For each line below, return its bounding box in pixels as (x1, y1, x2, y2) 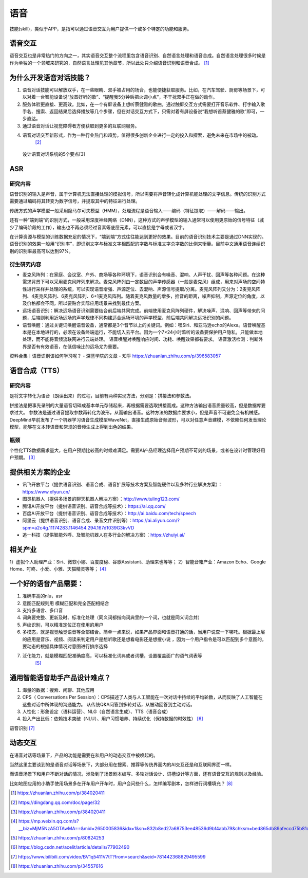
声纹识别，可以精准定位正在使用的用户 (22, 621, 104, 628)
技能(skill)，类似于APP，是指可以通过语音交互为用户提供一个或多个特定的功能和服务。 (9, 26, 192, 32)
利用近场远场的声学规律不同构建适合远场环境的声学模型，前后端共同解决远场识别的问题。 (44, 315, 234, 321)
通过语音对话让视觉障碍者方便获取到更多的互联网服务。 (22, 122, 140, 129)
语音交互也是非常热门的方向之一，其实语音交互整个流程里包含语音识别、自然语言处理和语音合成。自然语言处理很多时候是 (9, 52, 266, 59)
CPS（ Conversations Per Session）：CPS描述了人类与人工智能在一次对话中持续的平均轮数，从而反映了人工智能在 (22, 694, 263, 700)
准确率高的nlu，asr (22, 593, 63, 599)
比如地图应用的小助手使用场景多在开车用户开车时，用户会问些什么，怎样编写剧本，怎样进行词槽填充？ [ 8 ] (9, 780, 233, 786)
